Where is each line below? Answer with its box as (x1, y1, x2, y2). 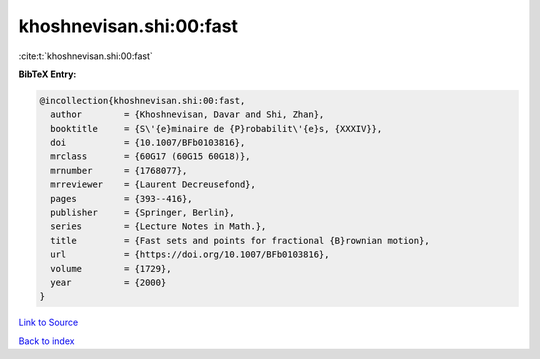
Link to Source (18, 316, 79, 329)
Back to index (18, 335, 75, 347)
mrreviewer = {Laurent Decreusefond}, (50, 179, 257, 190)
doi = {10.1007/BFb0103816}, (50, 137, 246, 149)
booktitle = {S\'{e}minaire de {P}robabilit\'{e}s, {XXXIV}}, (50, 123, 383, 134)
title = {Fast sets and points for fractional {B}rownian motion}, (50, 235, 430, 246)
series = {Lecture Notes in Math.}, (50, 221, 267, 232)
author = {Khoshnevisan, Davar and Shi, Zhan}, (50, 109, 325, 120)
